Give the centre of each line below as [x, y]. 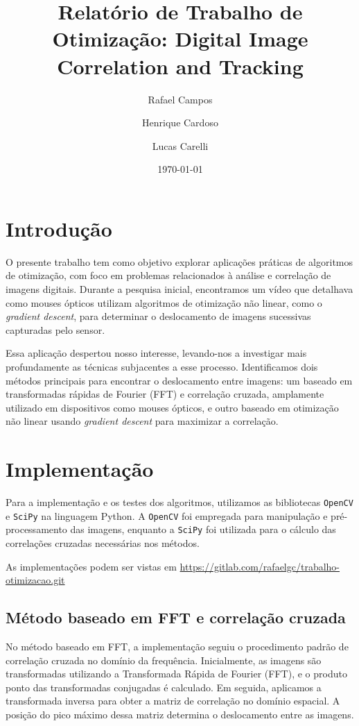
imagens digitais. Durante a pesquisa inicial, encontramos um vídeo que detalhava [179, 289]
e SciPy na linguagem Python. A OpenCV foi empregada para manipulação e [167, 515]
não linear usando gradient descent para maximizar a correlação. [142, 421]
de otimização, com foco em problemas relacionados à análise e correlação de [168, 275]
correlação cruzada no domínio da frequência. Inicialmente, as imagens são [164, 660]
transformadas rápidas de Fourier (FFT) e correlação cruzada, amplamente [165, 394]
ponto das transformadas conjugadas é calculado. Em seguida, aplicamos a [164, 687]
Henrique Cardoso [180, 123]
